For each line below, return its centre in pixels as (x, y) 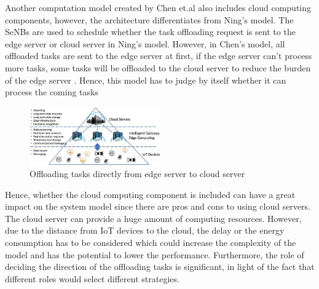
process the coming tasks (52, 92)
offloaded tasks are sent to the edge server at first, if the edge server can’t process (159, 56)
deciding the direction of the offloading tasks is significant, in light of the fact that (160, 267)
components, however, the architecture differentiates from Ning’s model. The (149, 19)
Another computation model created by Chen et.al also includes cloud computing (158, 7)
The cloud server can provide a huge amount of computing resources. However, (153, 218)
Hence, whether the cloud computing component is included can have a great (150, 194)
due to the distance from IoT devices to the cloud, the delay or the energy (145, 230)
